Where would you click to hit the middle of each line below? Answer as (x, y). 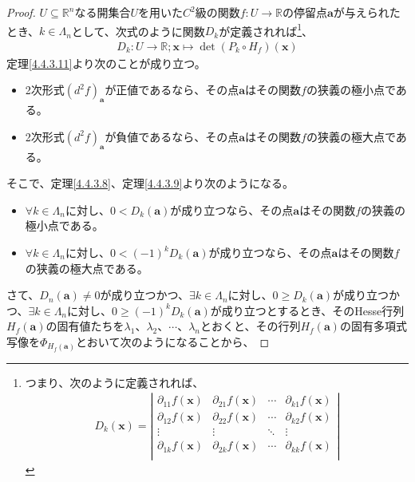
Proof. (21, 12)
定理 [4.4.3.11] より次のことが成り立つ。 (106, 63)
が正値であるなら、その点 (172, 90)
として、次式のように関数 (138, 31)
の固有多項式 (373, 326)
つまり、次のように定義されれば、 (115, 382)
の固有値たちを (85, 326)
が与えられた (367, 12)
